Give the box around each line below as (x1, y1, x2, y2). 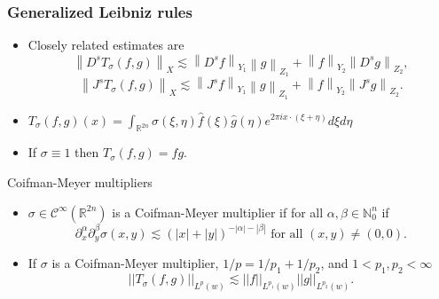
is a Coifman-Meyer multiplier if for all (112, 202, 324, 221)
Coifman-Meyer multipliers (7, 172, 153, 191)
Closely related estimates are (27, 35, 184, 54)
